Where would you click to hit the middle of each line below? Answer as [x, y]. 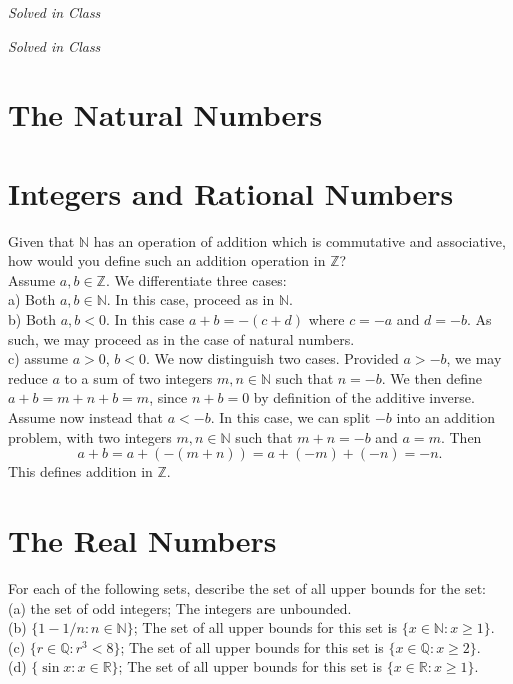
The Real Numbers [142, 540]
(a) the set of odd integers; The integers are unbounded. [180, 607]
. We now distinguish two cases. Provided [272, 358]
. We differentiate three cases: [196, 279]
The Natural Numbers [165, 114]
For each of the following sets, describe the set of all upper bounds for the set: [247, 587]
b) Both [32, 319]
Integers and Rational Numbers [231, 192]
